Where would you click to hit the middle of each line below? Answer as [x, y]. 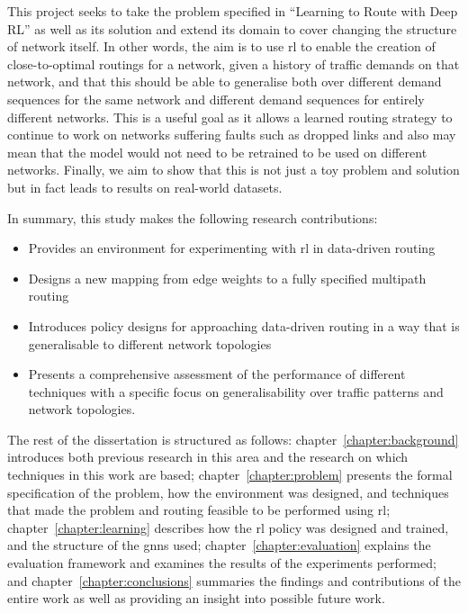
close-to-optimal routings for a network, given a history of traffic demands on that [234, 63]
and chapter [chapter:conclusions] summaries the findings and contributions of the [234, 580]
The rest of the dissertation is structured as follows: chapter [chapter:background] [233, 439]
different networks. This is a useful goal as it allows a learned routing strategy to [230, 117]
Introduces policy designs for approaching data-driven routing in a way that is [244, 325]
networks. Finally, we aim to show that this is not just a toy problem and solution [234, 170]
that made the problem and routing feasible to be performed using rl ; [199, 510]
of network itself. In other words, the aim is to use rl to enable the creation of [221, 46]
